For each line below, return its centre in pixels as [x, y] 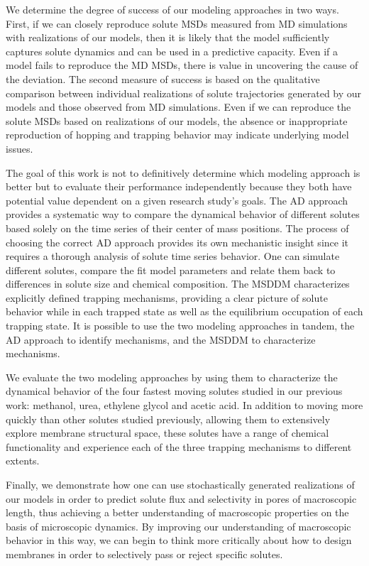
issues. [20, 148]
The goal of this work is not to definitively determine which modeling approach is [183, 172]
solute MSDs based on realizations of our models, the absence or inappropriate [177, 120]
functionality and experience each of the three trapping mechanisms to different [179, 446]
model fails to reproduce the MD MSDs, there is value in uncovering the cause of [182, 65]
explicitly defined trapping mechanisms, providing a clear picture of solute [167, 297]
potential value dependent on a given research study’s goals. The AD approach [177, 200]
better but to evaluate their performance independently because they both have [179, 186]
